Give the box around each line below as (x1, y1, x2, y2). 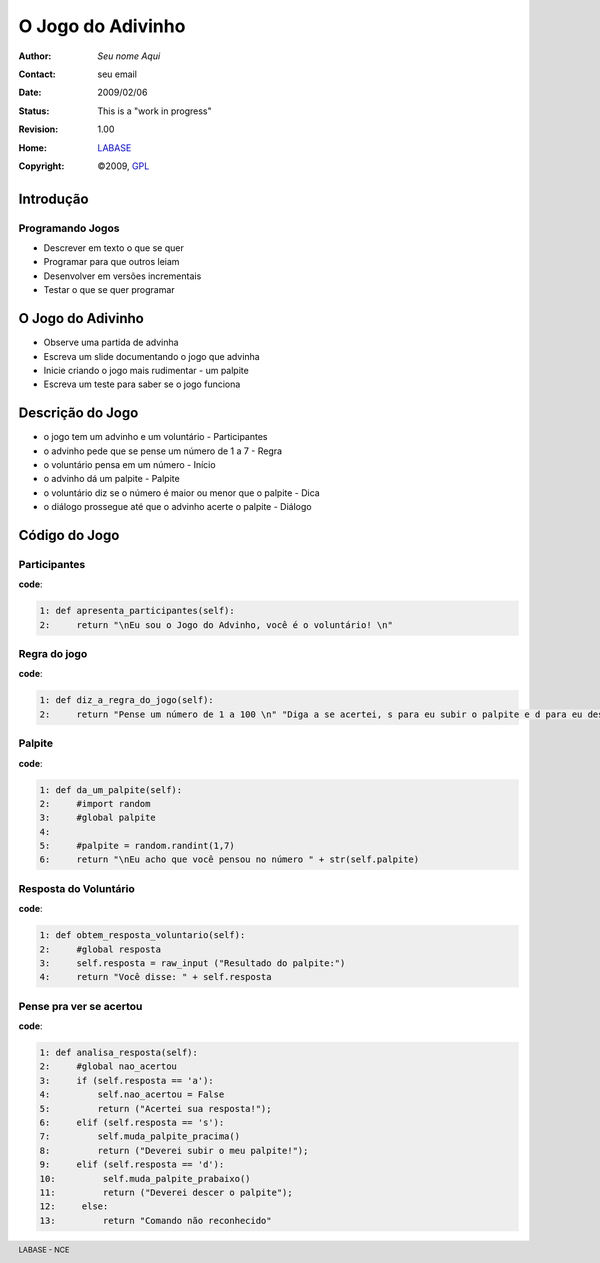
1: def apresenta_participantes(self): (39, 605, 235, 617)
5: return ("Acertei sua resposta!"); (39, 1103, 272, 1114)
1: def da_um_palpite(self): (39, 784, 183, 795)
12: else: (39, 1201, 109, 1212)
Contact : (18, 68, 57, 80)
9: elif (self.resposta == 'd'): (39, 1159, 225, 1170)
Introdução (18, 190, 89, 207)
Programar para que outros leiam (43, 256, 180, 268)
